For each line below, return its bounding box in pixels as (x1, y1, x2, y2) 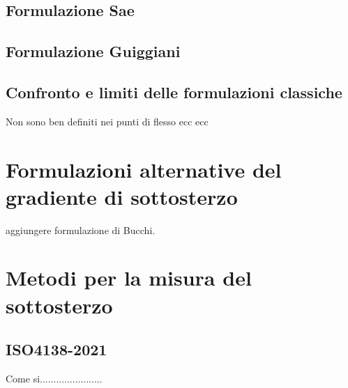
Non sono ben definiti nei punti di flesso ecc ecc (6, 114, 209, 128)
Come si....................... (6, 371, 103, 386)
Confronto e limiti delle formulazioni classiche (6, 81, 342, 102)
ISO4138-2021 (6, 339, 107, 360)
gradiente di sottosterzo (6, 182, 238, 210)
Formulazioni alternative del (6, 155, 282, 183)
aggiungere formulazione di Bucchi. (6, 222, 156, 237)
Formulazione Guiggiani (6, 40, 181, 62)
